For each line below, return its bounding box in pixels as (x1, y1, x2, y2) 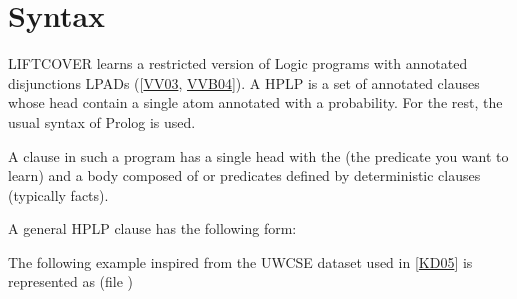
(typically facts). (8, 184, 109, 205)
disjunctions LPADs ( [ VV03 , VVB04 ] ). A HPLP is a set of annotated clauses (8, 72, 480, 93)
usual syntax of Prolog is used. (8, 111, 196, 132)
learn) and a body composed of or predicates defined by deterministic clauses (8, 165, 481, 186)
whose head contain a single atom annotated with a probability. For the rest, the (8, 92, 503, 113)
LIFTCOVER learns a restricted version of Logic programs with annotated (8, 53, 468, 74)
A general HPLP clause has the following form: (8, 218, 297, 239)
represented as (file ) (8, 271, 134, 292)
